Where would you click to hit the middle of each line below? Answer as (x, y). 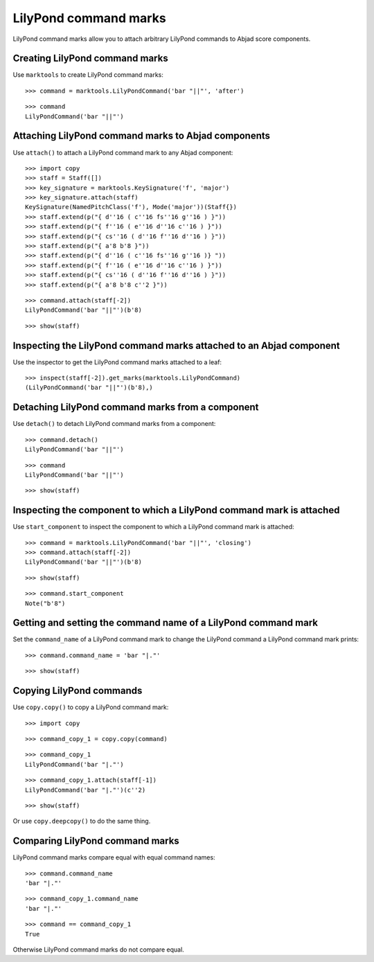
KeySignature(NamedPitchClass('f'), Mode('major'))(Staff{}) (131, 207)
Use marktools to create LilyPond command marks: (88, 75)
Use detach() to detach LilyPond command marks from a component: (114, 424)
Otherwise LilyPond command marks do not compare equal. (99, 950)
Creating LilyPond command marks (91, 59)
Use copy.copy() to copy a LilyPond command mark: (91, 707)
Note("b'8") (45, 603)
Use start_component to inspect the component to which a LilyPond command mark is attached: (153, 527)
